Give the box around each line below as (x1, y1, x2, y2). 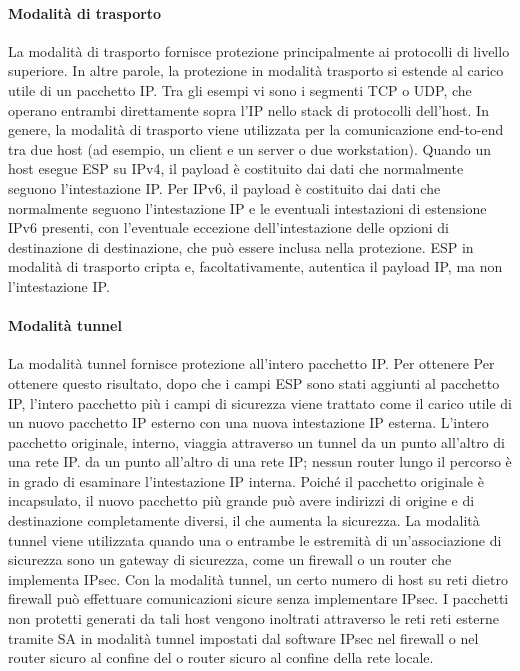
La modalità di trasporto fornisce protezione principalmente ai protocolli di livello (8, 40, 510, 61)
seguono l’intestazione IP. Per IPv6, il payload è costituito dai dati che (8, 177, 441, 198)
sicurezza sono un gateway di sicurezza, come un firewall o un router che (8, 549, 452, 570)
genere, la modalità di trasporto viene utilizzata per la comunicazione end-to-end (8, 119, 504, 140)
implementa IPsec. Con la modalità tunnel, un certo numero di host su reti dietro (8, 568, 508, 589)
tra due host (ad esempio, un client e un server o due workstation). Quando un (8, 138, 492, 159)
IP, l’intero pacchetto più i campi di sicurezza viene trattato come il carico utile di (8, 392, 513, 413)
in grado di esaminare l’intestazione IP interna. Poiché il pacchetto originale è (8, 470, 484, 491)
